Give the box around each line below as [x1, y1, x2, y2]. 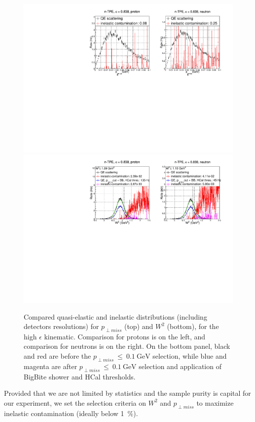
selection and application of [139, 361, 221, 371]
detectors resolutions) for [24, 321, 99, 331]
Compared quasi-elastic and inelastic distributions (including [24, 311, 207, 322]
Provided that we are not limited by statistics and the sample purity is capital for [4, 388, 251, 398]
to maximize [196, 397, 234, 408]
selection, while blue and [152, 351, 227, 361]
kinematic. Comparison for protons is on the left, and [44, 331, 206, 341]
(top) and [124, 321, 153, 331]
